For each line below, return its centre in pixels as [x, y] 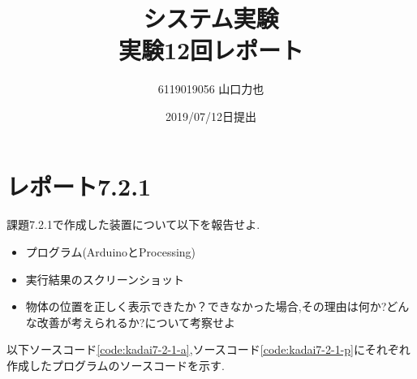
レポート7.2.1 [79, 185]
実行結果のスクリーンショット [105, 279]
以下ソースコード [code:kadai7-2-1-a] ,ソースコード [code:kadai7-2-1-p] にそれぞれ [208, 349]
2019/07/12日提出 [211, 116]
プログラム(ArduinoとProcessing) [111, 252]
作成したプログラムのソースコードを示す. [116, 365]
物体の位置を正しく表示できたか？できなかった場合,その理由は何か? [206, 306]
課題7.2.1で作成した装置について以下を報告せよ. [133, 224]
